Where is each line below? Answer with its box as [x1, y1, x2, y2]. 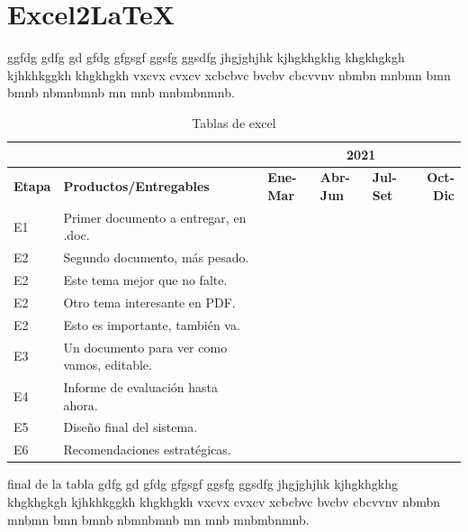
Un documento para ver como [63, 337, 228, 356]
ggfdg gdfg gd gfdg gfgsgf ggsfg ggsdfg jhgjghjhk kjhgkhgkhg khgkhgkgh [7, 48, 405, 67]
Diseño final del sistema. [63, 417, 198, 436]
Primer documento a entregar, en [63, 207, 247, 226]
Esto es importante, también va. [63, 315, 240, 334]
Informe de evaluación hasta [63, 378, 219, 397]
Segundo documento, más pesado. [63, 248, 249, 267]
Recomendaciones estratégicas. [63, 440, 231, 459]
